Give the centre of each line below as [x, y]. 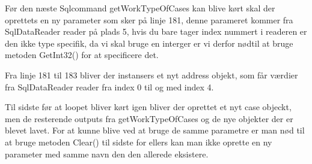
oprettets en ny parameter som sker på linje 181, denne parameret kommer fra [149, 19]
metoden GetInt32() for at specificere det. [82, 55]
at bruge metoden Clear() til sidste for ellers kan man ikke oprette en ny [139, 142]
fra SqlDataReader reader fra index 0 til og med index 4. [109, 86]
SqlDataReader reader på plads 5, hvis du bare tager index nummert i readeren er [156, 31]
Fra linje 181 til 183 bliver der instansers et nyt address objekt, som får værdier [151, 75]
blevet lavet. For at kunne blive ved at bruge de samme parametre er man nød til [155, 130]
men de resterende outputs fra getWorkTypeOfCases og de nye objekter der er [149, 118]
